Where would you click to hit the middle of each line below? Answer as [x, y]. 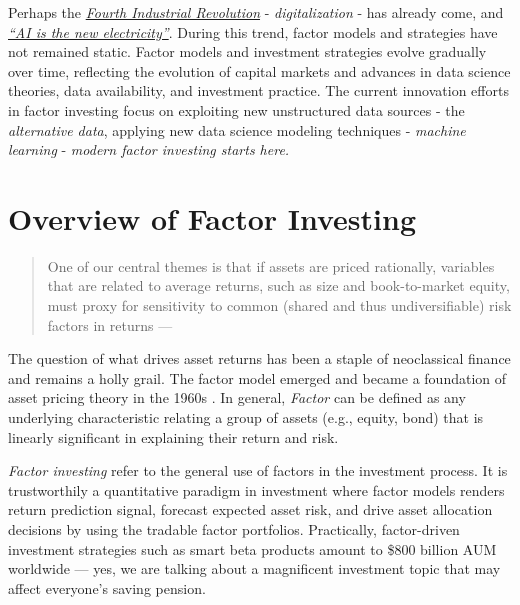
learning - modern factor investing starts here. [149, 149]
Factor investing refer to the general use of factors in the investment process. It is [258, 470]
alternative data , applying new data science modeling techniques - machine [237, 129]
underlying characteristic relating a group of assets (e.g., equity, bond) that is [246, 417]
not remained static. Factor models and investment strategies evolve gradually [247, 51]
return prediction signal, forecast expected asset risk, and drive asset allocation [250, 509]
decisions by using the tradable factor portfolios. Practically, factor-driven [234, 529]
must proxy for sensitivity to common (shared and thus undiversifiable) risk [279, 305]
